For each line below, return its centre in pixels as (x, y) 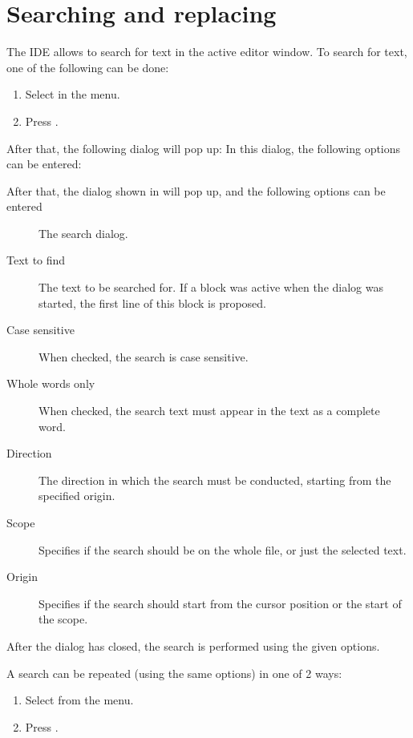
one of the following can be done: (88, 67)
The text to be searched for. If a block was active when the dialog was (211, 287)
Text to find (36, 260)
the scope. (63, 619)
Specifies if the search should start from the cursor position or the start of (220, 603)
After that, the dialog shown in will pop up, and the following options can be (196, 190)
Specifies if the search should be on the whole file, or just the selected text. (223, 549)
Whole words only (51, 383)
